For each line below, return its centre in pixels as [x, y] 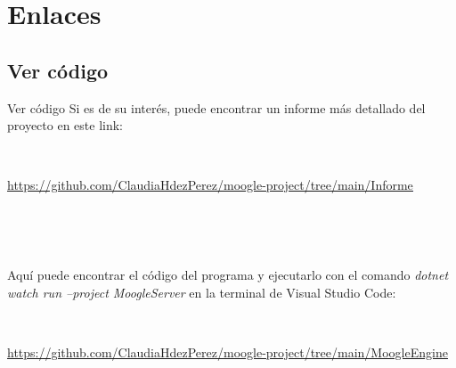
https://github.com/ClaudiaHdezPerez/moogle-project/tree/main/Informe [210, 185]
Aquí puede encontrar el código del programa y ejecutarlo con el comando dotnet [228, 275]
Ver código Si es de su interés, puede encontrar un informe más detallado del [216, 107]
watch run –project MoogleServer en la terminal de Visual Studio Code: [202, 292]
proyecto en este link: [65, 125]
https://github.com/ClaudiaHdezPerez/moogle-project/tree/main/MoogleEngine [228, 352]
